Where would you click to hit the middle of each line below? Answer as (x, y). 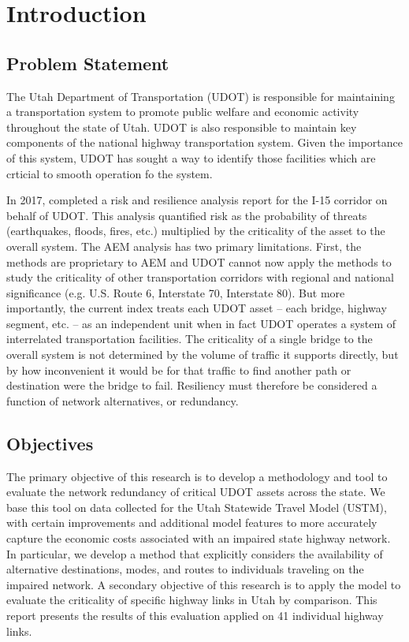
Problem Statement (88, 63)
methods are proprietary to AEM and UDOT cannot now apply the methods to (199, 261)
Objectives (50, 443)
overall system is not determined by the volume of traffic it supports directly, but (203, 355)
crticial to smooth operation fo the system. (110, 173)
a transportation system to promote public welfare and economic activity (183, 112)
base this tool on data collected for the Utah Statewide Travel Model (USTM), (197, 507)
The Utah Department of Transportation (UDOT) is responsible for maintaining (201, 96)
